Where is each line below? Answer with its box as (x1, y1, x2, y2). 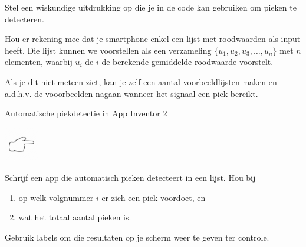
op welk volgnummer (18, 191, 94, 203)
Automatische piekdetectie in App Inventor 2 (5, 107, 167, 119)
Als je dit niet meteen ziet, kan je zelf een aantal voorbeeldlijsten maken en (5, 75, 277, 87)
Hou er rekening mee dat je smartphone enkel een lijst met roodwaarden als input (5, 32, 301, 45)
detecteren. (5, 12, 44, 25)
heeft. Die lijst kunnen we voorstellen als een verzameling (5, 44, 212, 56)
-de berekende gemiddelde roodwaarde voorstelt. (98, 56, 274, 68)
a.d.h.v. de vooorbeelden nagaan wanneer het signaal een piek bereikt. (5, 87, 258, 99)
